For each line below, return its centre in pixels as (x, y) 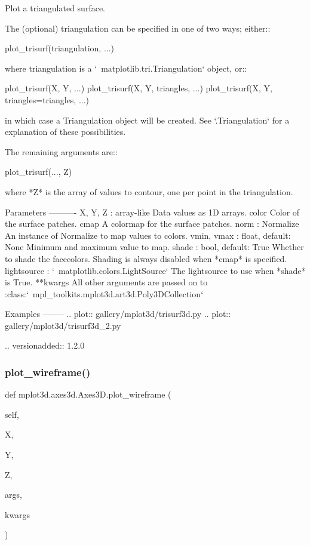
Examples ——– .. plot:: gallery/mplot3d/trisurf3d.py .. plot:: (118, 314)
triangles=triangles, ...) (47, 99)
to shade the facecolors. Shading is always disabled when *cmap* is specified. (146, 258)
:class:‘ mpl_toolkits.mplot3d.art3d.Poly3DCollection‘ (104, 293)
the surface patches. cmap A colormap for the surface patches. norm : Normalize (152, 224)
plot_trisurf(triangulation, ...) (60, 48)
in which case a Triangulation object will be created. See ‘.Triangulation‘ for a (147, 120)
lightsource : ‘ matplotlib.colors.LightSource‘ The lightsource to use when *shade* (155, 270)
